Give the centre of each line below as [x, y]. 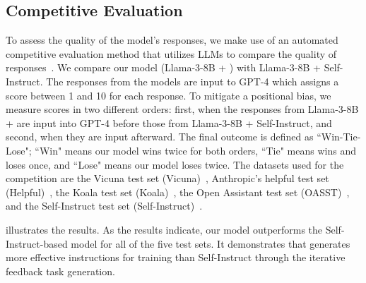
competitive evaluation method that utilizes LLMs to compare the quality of [171, 53]
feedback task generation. [60, 271]
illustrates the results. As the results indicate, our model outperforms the [164, 229]
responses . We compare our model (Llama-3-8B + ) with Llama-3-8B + [163, 67]
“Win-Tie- [339, 137]
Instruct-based [37, 243]
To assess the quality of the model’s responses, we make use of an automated [172, 40]
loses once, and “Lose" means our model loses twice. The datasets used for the [175, 164]
